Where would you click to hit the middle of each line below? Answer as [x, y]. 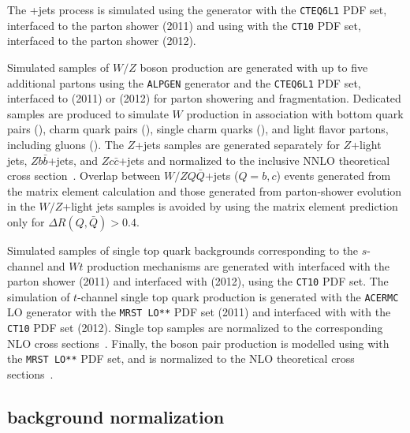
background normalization [116, 416]
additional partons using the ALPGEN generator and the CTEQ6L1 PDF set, [184, 82]
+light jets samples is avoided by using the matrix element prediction [230, 206]
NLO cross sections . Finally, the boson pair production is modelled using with [198, 343]
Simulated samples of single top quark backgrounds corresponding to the [183, 250]
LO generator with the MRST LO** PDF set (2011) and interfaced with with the [199, 312]
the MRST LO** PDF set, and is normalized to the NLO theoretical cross [181, 358]
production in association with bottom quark [295, 113]
